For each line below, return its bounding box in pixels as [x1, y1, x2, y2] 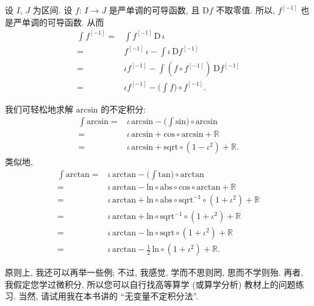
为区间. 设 [32, 4, 73, 16]
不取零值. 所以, [216, 4, 275, 16]
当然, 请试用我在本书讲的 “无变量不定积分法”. [18, 290, 198, 302]
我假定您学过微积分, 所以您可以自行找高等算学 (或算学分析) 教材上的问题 [5, 277, 296, 290]
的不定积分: [101, 102, 146, 115]
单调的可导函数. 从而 [21, 15, 104, 28]
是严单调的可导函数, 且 [109, 4, 200, 16]
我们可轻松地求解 [5, 102, 73, 115]
